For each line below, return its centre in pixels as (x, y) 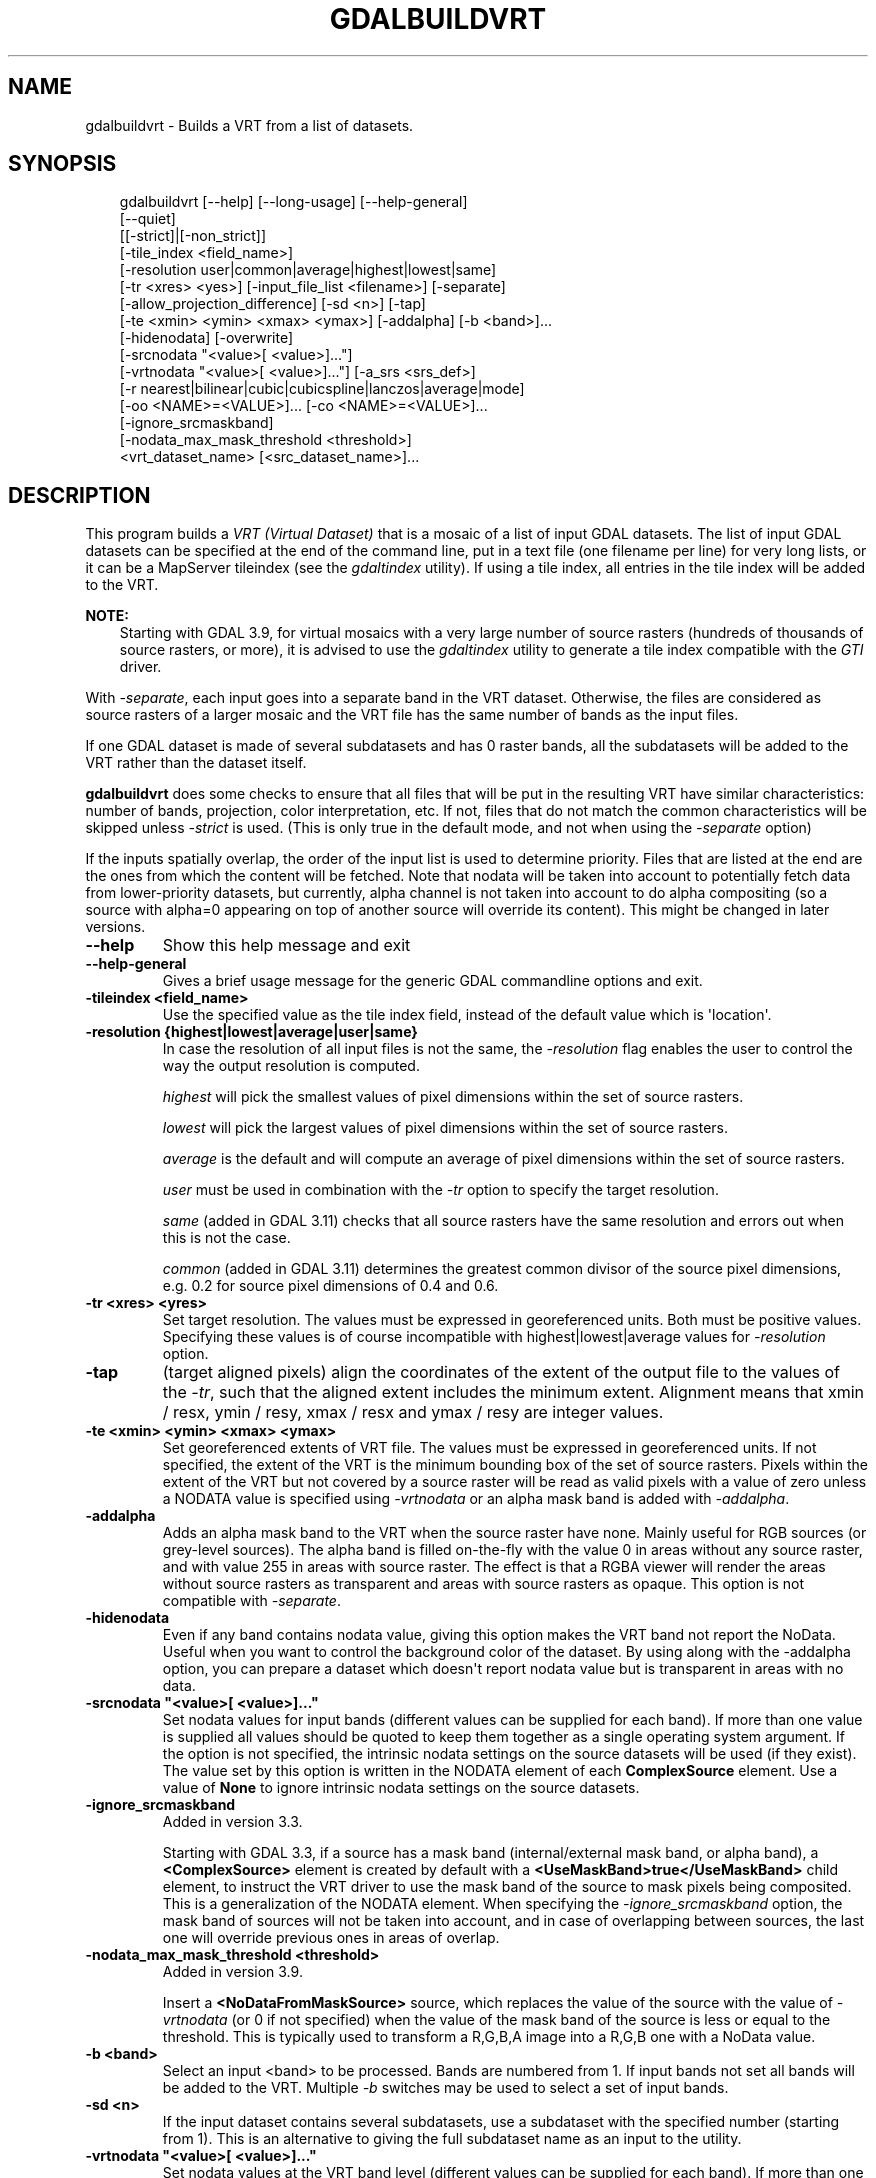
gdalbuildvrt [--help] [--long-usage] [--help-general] (293, 202)
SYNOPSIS (62, 164)
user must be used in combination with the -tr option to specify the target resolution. (440, 1190)
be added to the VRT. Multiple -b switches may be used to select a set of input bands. (445, 2088)
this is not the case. (226, 1238)
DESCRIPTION (79, 495)
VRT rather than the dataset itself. (196, 763)
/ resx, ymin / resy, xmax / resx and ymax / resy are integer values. (413, 1412)
